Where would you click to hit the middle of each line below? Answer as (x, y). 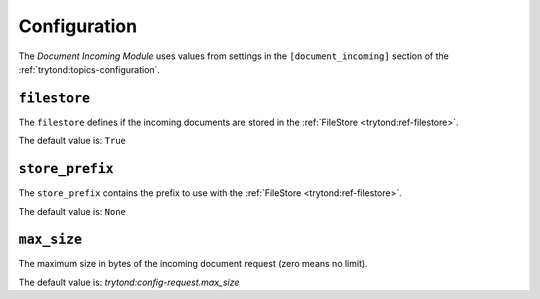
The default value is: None (72, 211)
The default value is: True (72, 141)
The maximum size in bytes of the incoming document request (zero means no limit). (193, 264)
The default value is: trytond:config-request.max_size (129, 282)
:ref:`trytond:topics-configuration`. (89, 69)
